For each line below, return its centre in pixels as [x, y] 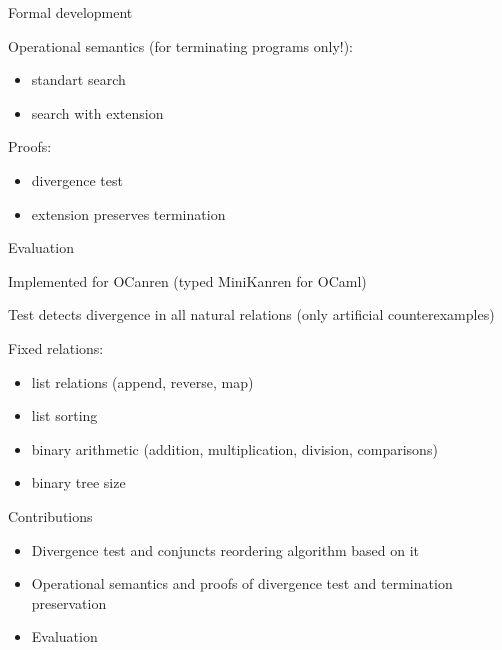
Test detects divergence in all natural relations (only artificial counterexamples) [251, 314]
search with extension [97, 112]
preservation [69, 602]
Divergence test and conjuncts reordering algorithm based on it [225, 549]
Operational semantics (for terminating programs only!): [181, 45]
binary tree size [78, 482]
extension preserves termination [128, 213]
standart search [78, 79]
